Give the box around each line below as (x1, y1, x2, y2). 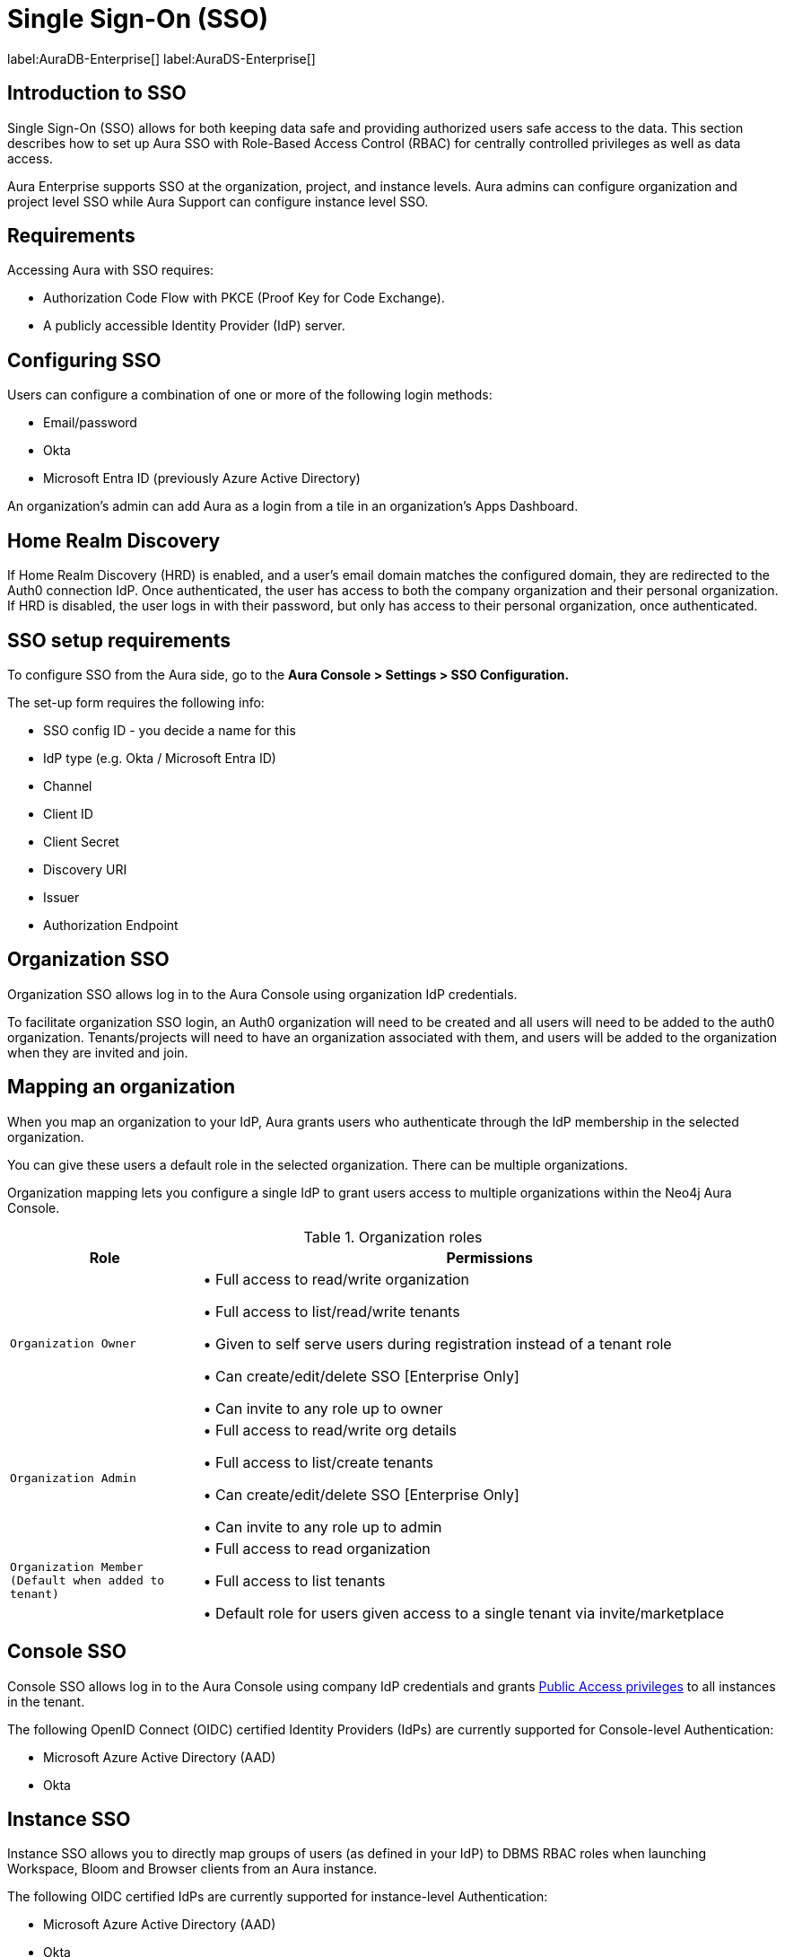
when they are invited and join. (7, 1044, 188, 1060)
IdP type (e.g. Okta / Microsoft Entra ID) (43, 750, 276, 766)
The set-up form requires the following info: (7, 694, 265, 710)
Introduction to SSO (7, 82, 187, 105)
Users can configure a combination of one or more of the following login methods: (7, 387, 493, 403)
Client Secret (43, 833, 119, 849)
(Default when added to (10, 1574, 165, 1588)
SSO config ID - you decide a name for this (43, 722, 296, 738)
